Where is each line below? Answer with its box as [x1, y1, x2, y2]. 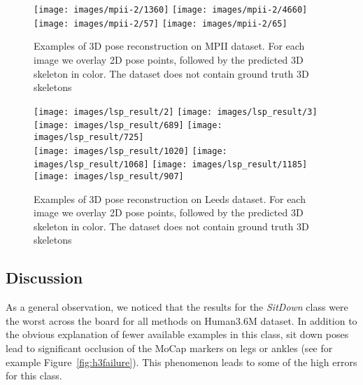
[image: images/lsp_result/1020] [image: [34, 146, 227, 156]
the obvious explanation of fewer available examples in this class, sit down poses [6, 327, 349, 342]
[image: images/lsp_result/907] [34, 171, 184, 181]
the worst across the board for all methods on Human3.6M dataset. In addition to [6, 313, 357, 328]
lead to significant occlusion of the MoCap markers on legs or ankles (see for [6, 340, 333, 355]
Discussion [6, 267, 83, 288]
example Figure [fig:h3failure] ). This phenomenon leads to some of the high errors [6, 354, 357, 369]
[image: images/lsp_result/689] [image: [34, 120, 222, 131]
